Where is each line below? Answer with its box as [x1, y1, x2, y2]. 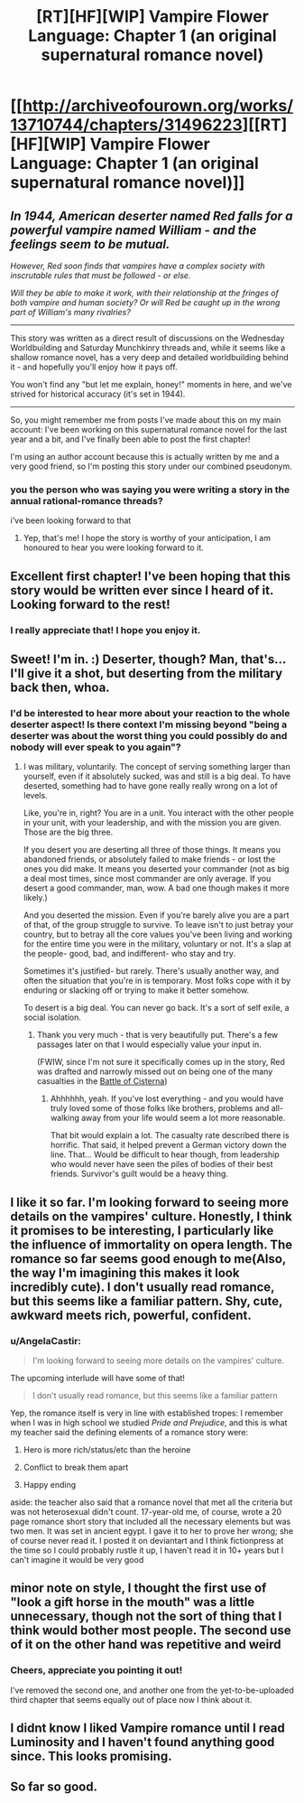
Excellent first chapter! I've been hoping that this [10, 568, 291, 584]
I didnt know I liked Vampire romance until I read [10, 1721, 285, 1736]
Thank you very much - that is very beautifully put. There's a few [36, 1030, 279, 1041]
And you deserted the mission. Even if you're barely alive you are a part [23, 910, 290, 920]
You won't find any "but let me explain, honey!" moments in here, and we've [10, 379, 292, 389]
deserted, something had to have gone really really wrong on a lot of [23, 780, 279, 791]
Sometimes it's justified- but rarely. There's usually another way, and [23, 966, 280, 976]
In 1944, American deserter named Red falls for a [10, 208, 293, 223]
